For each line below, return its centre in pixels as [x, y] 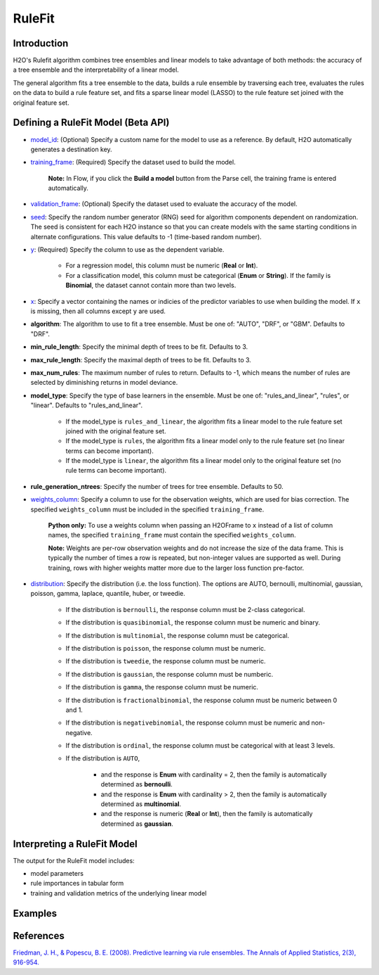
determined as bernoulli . [137, 784]
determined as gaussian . [137, 824]
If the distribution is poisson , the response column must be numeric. [166, 648]
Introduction [41, 43]
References [39, 936]
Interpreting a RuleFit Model [75, 844]
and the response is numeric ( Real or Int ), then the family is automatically [207, 814]
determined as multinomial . [141, 804]
